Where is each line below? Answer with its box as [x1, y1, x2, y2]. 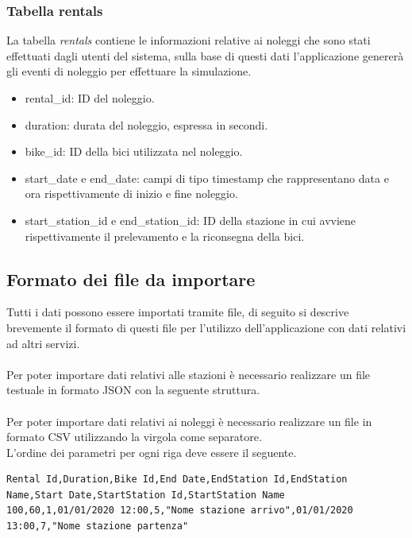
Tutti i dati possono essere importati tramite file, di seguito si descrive [6, 304, 349, 320]
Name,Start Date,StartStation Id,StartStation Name [6, 489, 285, 501]
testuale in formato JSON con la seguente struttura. [6, 381, 260, 398]
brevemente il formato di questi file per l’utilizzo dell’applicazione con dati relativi [6, 319, 406, 335]
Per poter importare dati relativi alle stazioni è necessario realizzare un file [6, 366, 371, 382]
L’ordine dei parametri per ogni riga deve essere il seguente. [6, 443, 297, 460]
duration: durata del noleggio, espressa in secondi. [25, 116, 268, 133]
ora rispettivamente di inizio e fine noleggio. [25, 185, 238, 202]
